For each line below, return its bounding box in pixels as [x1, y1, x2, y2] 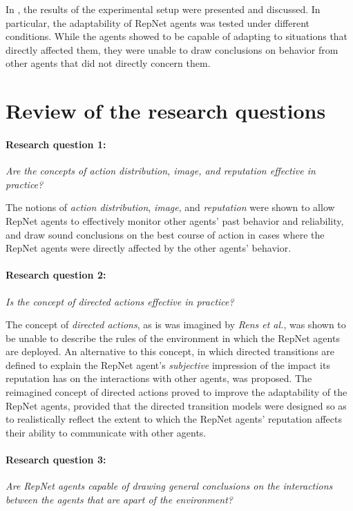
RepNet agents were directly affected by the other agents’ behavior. [6, 241, 292, 255]
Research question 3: [6, 452, 106, 467]
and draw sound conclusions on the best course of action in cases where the [6, 227, 325, 241]
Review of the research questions [6, 97, 326, 125]
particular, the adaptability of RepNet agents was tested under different [6, 15, 310, 30]
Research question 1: [6, 137, 106, 151]
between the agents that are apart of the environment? [6, 492, 233, 506]
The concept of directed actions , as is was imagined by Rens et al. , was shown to [6, 317, 346, 332]
